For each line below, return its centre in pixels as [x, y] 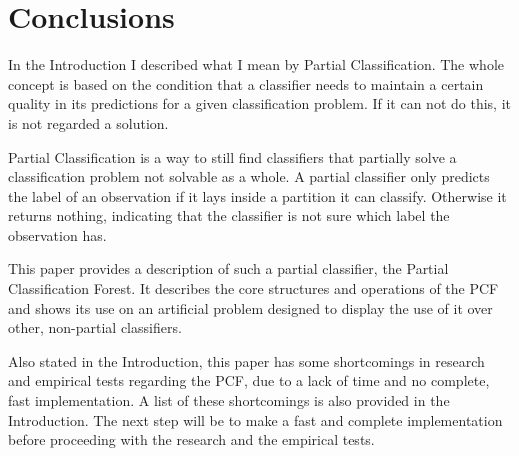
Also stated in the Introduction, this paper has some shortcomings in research [246, 360]
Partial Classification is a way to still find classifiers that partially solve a [232, 156]
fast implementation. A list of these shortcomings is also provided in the [229, 400]
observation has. [57, 234]
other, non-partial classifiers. [95, 327]
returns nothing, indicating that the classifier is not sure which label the [229, 215]
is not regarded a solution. [88, 122]
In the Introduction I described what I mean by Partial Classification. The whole [256, 64]
